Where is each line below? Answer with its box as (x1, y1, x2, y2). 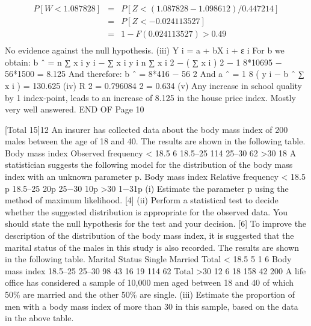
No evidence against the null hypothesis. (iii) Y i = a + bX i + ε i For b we (5, 44, 285, 57)
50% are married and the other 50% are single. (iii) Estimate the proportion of (5, 288, 295, 300)
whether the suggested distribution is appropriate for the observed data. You (5, 205, 288, 218)
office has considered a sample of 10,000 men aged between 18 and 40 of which (5, 276, 294, 289)
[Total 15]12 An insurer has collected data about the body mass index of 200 (5, 123, 288, 135)
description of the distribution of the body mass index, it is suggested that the (5, 229, 294, 242)
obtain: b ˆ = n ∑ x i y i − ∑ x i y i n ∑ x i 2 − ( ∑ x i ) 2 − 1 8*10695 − (5, 55, 282, 68)
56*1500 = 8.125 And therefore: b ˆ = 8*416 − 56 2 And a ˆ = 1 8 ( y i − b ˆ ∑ (5, 67, 304, 80)
